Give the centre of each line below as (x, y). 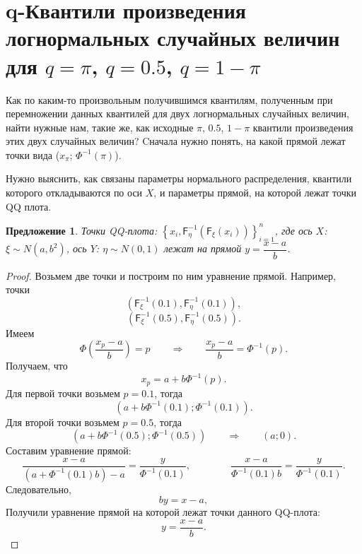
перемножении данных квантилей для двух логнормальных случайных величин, (177, 113)
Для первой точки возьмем (63, 393)
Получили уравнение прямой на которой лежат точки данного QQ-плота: (163, 512)
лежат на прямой (203, 248)
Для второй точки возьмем (63, 422)
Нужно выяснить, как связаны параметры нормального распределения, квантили (179, 178)
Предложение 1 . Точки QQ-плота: (82, 230)
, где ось (293, 230)
